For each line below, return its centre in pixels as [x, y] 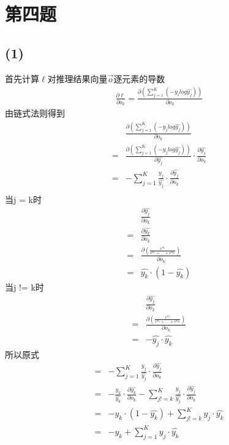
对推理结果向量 [77, 78]
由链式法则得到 [35, 113]
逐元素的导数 [139, 78]
